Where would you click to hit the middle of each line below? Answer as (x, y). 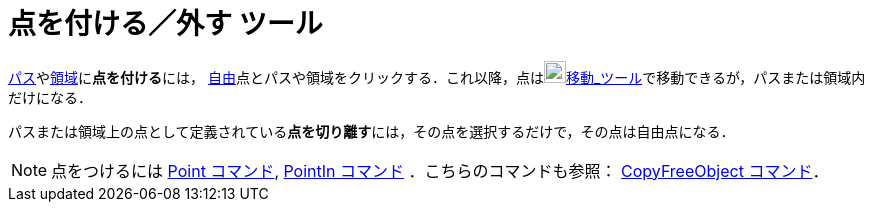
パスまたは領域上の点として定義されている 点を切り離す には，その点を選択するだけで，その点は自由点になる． (371, 131)
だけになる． (50, 97)
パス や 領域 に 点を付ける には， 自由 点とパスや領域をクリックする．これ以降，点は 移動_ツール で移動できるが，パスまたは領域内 (437, 77)
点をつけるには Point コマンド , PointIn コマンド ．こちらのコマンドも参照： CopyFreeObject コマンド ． (440, 170)
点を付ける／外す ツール (165, 24)
